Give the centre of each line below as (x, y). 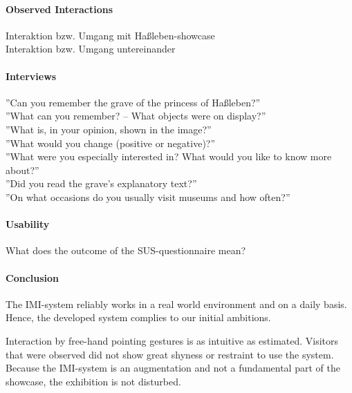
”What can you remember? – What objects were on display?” (136, 116)
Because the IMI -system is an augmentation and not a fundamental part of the (173, 368)
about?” (22, 170)
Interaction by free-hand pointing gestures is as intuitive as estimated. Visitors (172, 340)
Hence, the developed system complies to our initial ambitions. (138, 317)
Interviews (31, 76)
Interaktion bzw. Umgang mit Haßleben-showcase (110, 35)
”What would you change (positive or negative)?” (111, 143)
